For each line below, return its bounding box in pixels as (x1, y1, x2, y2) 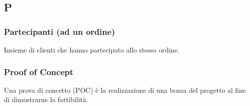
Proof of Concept (4, 65, 74, 78)
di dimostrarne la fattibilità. (4, 94, 88, 105)
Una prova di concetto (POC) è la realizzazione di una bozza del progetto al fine (4, 84, 246, 95)
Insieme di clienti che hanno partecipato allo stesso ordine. (4, 45, 179, 54)
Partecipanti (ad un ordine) (4, 25, 115, 37)
